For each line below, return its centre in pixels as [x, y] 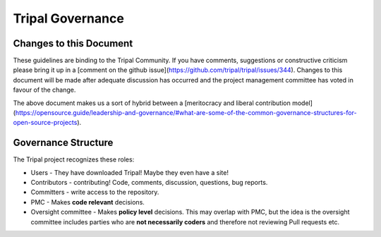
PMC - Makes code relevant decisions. [87, 202]
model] [302, 103]
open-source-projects [45, 123]
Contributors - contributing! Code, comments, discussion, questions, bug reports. [149, 183]
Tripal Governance [69, 18]
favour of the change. [44, 90]
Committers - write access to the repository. [95, 192]
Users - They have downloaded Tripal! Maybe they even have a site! [130, 172]
